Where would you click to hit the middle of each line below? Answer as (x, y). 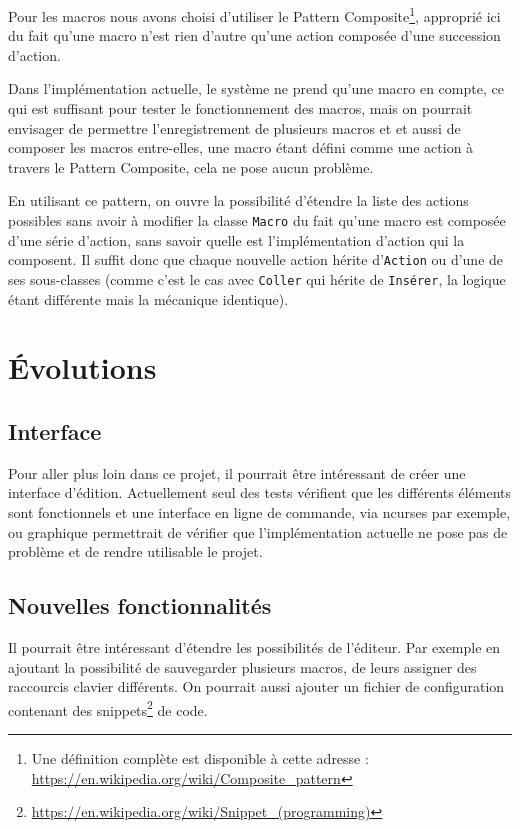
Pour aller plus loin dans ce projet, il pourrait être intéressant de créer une (237, 472)
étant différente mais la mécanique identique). (148, 298)
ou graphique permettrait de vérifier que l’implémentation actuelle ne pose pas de (258, 531)
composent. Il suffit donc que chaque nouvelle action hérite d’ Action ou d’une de (256, 259)
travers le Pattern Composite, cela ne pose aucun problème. (191, 166)
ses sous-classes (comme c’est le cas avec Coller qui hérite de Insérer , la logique (257, 278)
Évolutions (82, 367)
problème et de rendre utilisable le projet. (135, 551)
